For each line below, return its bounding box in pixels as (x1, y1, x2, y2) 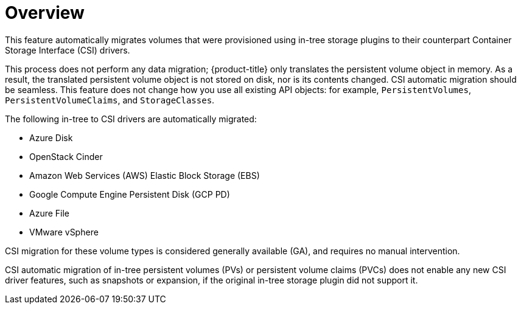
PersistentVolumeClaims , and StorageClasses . (5, 94, 215, 105)
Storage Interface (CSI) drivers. (5, 44, 130, 55)
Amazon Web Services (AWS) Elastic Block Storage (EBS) (29, 170, 260, 181)
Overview (5, 2, 85, 23)
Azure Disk (29, 132, 73, 143)
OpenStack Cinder (29, 151, 103, 162)
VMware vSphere (29, 226, 99, 237)
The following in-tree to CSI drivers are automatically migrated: (5, 113, 257, 124)
